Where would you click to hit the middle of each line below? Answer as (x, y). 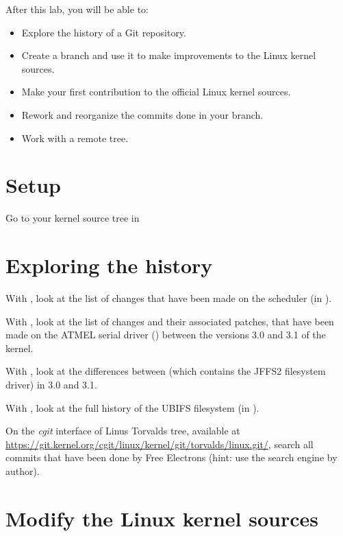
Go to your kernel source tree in (73, 218)
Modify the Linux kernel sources (162, 518)
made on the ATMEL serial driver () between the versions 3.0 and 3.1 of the (166, 335)
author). (23, 470)
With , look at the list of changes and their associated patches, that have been (170, 321)
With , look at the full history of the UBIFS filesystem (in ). (132, 407)
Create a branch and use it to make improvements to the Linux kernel (169, 55)
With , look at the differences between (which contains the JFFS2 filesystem (166, 371)
